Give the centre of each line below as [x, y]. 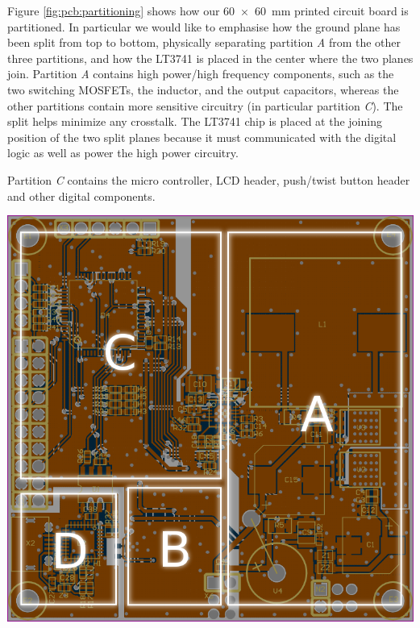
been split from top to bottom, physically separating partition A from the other [204, 42]
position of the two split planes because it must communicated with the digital [202, 137]
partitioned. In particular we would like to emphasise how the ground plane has [204, 26]
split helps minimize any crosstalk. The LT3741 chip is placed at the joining [195, 121]
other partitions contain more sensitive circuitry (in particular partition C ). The [205, 105]
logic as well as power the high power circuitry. [123, 153]
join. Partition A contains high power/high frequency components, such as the [201, 74]
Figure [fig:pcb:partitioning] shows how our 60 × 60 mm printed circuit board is [208, 10]
